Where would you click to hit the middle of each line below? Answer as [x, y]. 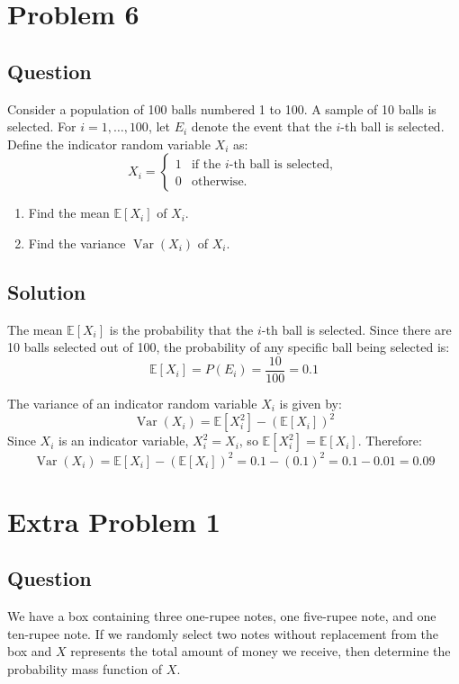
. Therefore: [390, 441]
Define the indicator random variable [109, 144]
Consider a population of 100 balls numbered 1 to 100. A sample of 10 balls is [222, 108]
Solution [47, 291]
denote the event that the [261, 126]
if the [206, 165]
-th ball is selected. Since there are [356, 329]
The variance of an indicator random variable [132, 403]
